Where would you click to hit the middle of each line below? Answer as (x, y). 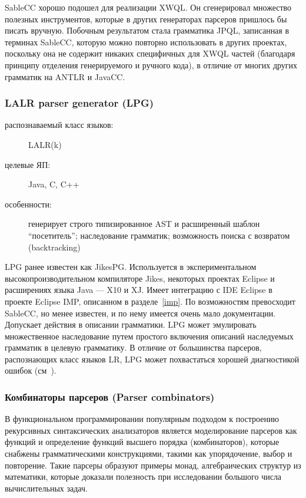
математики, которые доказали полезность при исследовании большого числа (143, 476)
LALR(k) (45, 144)
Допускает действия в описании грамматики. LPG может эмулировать (131, 324)
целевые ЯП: (28, 164)
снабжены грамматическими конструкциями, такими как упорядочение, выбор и (149, 454)
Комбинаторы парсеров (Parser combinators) (110, 396)
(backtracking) (54, 247)
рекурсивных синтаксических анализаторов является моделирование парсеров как (151, 430)
